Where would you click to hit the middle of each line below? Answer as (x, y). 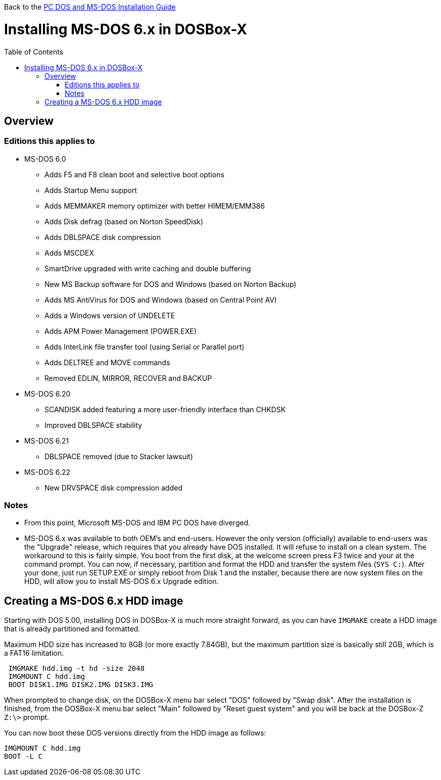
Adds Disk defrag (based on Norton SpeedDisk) (124, 221)
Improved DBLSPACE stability (93, 425)
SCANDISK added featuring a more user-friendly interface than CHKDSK (165, 409)
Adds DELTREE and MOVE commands (107, 362)
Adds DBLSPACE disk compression (103, 237)
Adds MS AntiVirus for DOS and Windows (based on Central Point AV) (161, 300)
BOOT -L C (23, 757)
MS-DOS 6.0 (45, 159)
